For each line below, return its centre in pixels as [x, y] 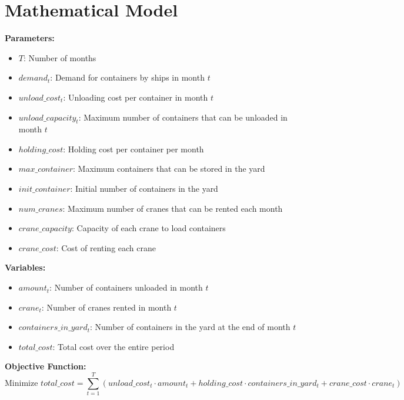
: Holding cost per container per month [133, 149]
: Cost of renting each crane [106, 247]
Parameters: [30, 38]
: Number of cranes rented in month [106, 307]
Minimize [21, 383]
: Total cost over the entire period [113, 346]
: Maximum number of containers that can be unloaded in [183, 117]
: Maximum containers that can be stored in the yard [169, 169]
